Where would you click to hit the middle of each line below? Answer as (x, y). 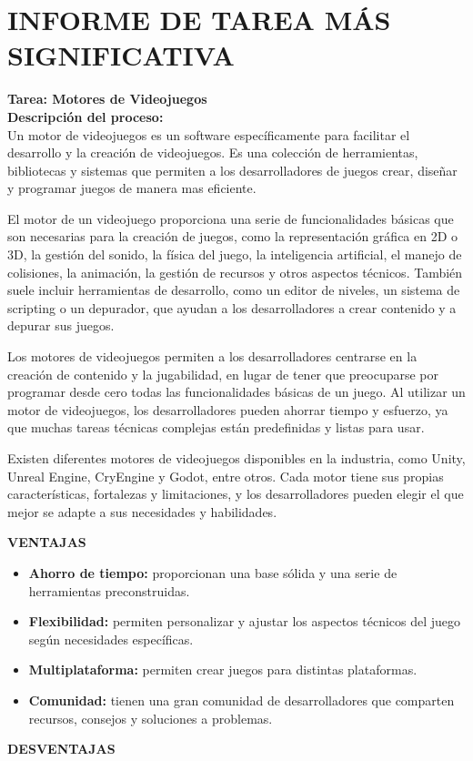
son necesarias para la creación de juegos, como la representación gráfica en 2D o (233, 236)
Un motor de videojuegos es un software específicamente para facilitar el (209, 134)
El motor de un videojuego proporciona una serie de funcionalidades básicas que (231, 218)
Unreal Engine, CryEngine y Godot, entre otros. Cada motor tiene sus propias (226, 476)
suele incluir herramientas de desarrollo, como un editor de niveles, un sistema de (234, 290)
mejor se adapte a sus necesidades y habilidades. (142, 511)
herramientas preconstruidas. (109, 590)
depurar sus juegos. (61, 325)
